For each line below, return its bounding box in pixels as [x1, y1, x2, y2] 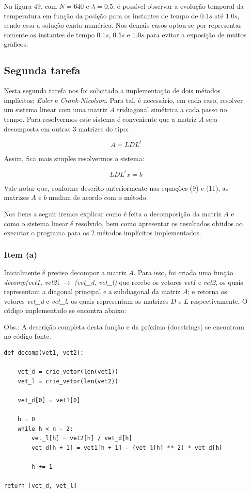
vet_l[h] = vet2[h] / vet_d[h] [31, 435, 132, 442]
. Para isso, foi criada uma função [133, 267, 234, 277]
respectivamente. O [190, 296, 248, 306]
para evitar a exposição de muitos [146, 29, 247, 39]
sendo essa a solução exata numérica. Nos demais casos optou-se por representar [4, 20, 242, 30]
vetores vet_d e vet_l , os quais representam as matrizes [4, 296, 169, 306]
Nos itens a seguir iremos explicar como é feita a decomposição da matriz [4, 208, 221, 218]
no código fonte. [4, 331, 51, 341]
